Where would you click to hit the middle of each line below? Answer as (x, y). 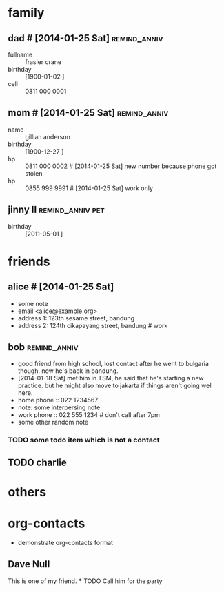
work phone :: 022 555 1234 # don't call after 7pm (89, 415)
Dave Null (29, 564)
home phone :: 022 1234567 (58, 400)
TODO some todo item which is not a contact (84, 440)
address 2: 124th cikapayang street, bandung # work (93, 325)
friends (29, 262)
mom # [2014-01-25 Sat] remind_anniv (88, 113)
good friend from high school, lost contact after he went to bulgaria (113, 364)
